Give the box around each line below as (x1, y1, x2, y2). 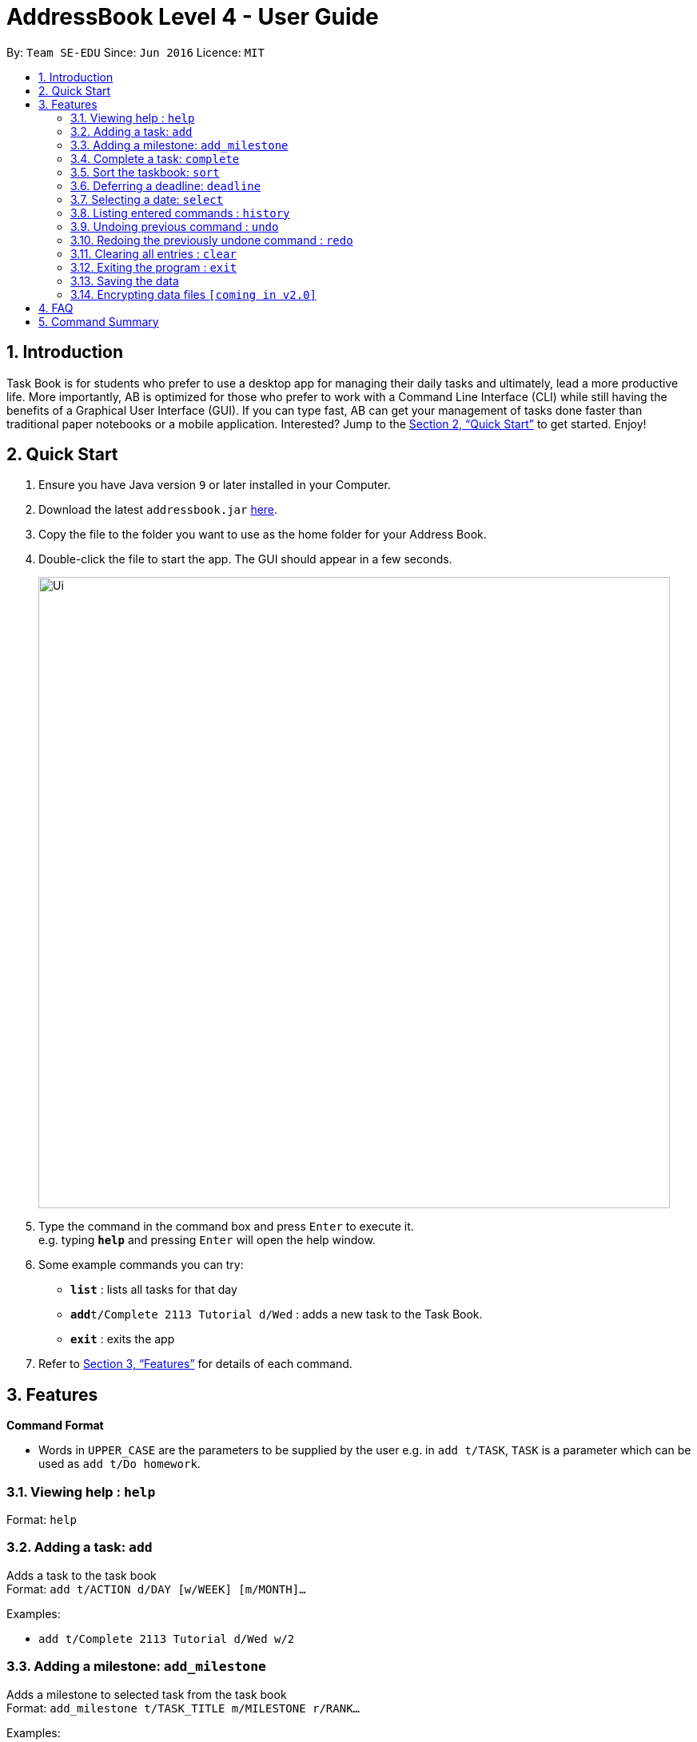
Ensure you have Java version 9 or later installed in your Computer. (38, 478, 391, 492)
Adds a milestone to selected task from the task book (6, 1687, 287, 1701)
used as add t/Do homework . (38, 1457, 201, 1471)
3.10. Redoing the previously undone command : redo (70, 233, 353, 247)
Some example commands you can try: (38, 1258, 244, 1272)
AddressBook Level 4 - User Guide (6, 3, 379, 30)
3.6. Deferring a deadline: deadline (70, 178, 261, 193)
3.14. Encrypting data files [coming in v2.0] (70, 287, 317, 301)
